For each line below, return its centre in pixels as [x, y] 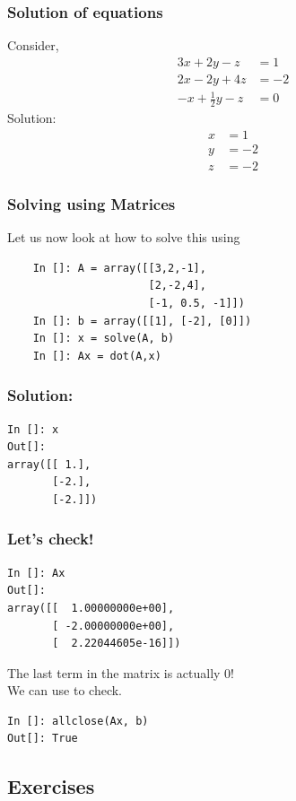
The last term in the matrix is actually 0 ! [121, 672]
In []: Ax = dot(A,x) [97, 356]
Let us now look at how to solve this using [124, 237]
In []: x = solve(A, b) [104, 339]
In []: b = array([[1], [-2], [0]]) [142, 321]
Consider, [33, 45]
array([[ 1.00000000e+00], [91, 608]
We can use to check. [65, 690]
